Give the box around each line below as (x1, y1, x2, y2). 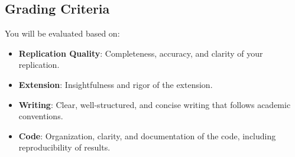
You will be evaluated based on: (5, 27, 120, 40)
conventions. (18, 110, 63, 122)
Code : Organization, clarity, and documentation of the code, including (18, 129, 276, 142)
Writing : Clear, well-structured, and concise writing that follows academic (18, 98, 291, 110)
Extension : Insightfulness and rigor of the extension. (18, 78, 213, 90)
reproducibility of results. (18, 141, 111, 153)
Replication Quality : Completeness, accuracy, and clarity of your (18, 47, 263, 59)
